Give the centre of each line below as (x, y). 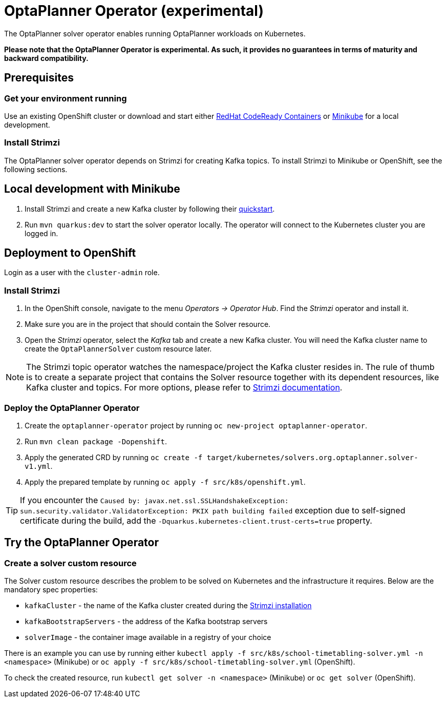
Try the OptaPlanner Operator (81, 543)
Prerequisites (39, 78)
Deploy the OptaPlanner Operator (72, 408)
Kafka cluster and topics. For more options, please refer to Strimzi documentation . (184, 388)
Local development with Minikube (92, 189)
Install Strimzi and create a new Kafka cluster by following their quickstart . (150, 209)
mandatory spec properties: (51, 590)
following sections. (36, 169)
